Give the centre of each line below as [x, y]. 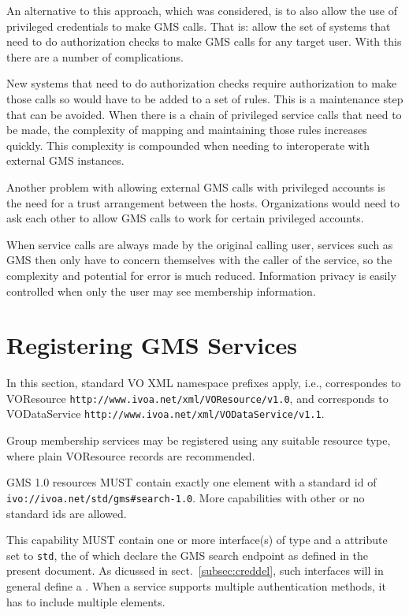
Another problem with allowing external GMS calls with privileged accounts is [196, 186]
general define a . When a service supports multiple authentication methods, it [196, 586]
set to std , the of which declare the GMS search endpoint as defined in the [187, 555]
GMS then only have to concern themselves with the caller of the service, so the [199, 260]
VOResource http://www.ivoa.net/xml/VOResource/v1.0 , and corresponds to [197, 398]
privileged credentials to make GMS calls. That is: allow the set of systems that [199, 26]
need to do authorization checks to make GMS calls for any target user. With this [204, 41]
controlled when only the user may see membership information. [161, 291]
